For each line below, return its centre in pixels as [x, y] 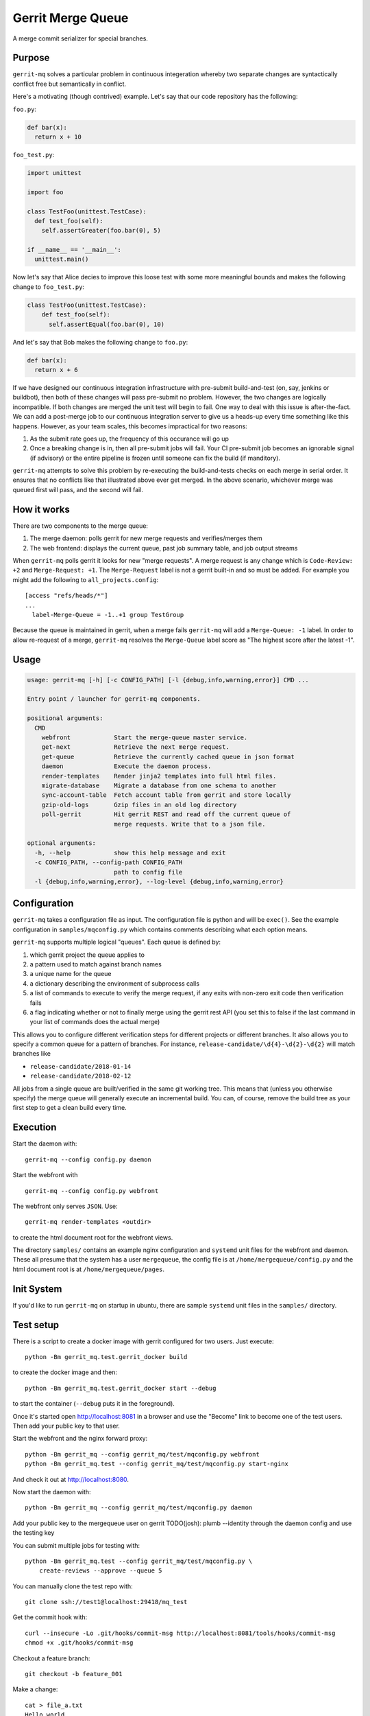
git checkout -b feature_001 [74, 1674]
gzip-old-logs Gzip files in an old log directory [139, 804]
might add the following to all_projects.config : [86, 579]
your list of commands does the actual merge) [95, 1022]
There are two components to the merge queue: [81, 526]
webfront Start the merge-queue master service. [145, 738]
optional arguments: [61, 843]
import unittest [54, 173]
